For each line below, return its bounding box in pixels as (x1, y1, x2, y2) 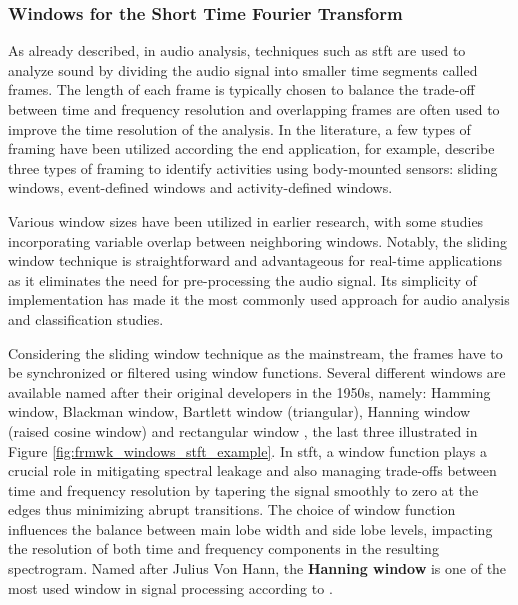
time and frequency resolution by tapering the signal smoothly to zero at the (8, 479, 479, 500)
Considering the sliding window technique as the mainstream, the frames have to (8, 342, 503, 363)
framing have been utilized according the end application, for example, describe (8, 138, 495, 159)
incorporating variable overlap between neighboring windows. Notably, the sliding (8, 230, 507, 251)
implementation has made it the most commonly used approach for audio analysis (8, 289, 510, 310)
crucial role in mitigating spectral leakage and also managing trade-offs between (8, 460, 497, 481)
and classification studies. (8, 308, 164, 329)
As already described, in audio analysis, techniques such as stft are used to (8, 40, 466, 61)
